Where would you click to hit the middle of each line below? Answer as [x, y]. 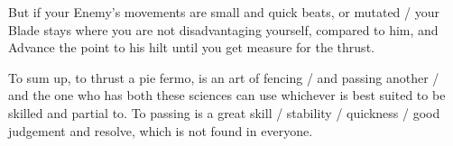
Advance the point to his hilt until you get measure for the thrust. [191, 47]
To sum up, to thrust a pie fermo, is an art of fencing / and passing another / [224, 77]
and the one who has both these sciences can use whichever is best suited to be [227, 95]
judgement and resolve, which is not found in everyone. [161, 130]
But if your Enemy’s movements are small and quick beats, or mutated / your [224, 12]
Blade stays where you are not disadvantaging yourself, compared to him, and [223, 29]
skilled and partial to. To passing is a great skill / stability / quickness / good [224, 112]
